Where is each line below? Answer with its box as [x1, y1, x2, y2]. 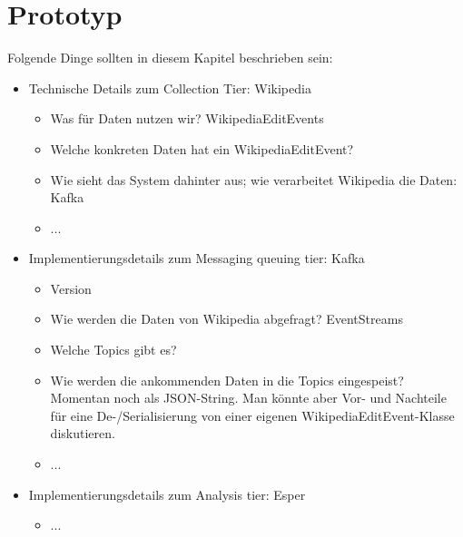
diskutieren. [50, 424, 115, 443]
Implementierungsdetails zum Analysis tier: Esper [28, 484, 306, 503]
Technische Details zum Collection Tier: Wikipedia [28, 78, 311, 97]
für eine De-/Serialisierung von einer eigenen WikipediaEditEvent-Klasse [50, 405, 455, 425]
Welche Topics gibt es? [50, 340, 177, 359]
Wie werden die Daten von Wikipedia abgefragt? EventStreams [50, 309, 403, 328]
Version [50, 278, 92, 298]
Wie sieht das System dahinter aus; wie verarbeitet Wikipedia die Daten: [50, 170, 458, 189]
